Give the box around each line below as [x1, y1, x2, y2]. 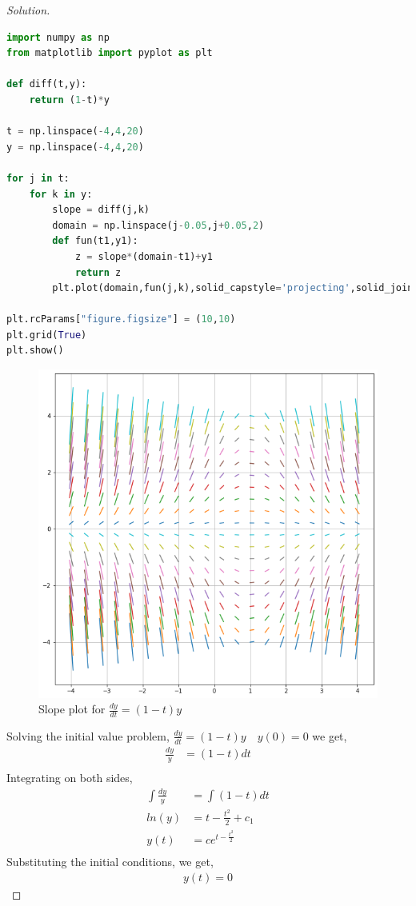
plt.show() [6, 345, 64, 357]
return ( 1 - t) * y [29, 94, 110, 106]
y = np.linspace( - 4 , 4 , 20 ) [6, 141, 144, 153]
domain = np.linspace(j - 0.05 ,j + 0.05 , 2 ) [52, 219, 265, 231]
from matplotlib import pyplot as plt [6, 47, 213, 59]
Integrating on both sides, [6, 768, 133, 785]
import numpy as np [6, 31, 110, 43]
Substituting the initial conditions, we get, [6, 852, 214, 869]
